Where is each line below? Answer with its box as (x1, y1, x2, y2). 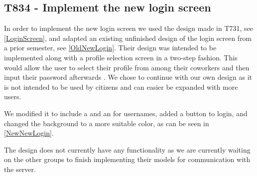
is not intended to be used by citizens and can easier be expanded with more (4, 81, 238, 92)
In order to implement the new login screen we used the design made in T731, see (4, 23, 254, 33)
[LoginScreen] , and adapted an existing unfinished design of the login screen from (4, 32, 252, 43)
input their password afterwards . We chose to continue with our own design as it (4, 72, 253, 82)
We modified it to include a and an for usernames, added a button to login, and (4, 108, 248, 118)
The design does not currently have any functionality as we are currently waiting (4, 144, 251, 155)
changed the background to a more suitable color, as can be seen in (4, 118, 209, 128)
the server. (4, 164, 36, 174)
